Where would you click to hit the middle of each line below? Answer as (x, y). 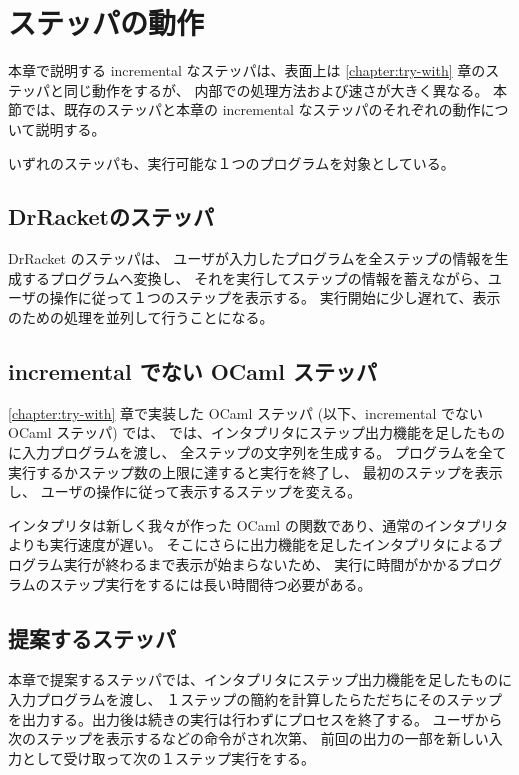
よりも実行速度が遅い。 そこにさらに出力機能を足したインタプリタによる (248, 544)
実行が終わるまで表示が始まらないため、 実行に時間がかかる (262, 564)
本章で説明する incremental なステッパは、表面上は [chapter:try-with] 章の (247, 70)
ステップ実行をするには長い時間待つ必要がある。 (210, 583)
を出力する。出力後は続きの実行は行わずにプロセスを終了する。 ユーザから (255, 718)
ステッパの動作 (106, 22)
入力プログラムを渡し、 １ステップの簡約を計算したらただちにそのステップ (255, 699)
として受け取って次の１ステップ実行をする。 (168, 757)
